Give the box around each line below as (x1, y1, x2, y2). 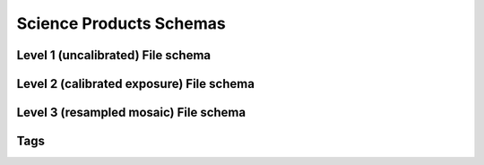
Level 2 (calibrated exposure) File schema (16, 76, 255, 91)
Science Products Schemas (16, 13, 226, 33)
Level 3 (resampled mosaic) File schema (16, 105, 246, 120)
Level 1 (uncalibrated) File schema (16, 48, 212, 63)
